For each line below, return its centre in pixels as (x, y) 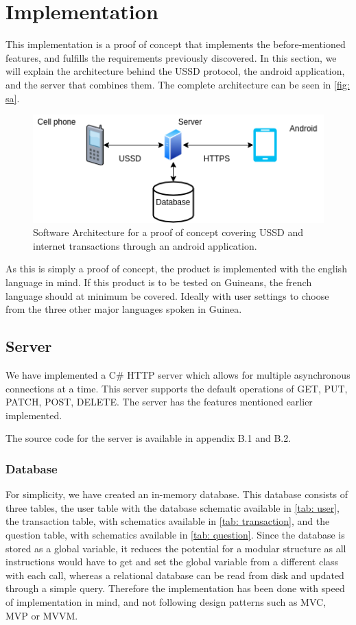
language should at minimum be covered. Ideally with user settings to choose (167, 295)
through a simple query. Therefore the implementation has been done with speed (175, 588)
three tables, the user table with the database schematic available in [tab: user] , (173, 507)
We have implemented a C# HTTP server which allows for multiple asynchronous (178, 374)
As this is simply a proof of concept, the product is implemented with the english (176, 269)
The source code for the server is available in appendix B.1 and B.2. (149, 438)
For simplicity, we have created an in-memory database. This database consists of (177, 494)
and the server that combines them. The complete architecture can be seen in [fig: (178, 84)
